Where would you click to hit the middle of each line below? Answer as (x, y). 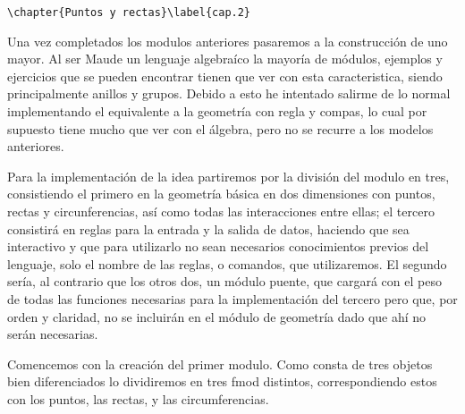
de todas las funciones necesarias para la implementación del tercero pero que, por (232, 298)
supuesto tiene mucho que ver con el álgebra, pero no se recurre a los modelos (220, 128)
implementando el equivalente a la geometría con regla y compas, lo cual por (217, 111)
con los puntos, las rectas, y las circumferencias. (138, 398)
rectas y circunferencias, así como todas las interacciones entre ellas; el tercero (221, 211)
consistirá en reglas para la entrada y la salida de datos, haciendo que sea (208, 228)
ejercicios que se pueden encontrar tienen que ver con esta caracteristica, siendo (225, 76)
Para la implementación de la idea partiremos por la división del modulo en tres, (228, 176)
